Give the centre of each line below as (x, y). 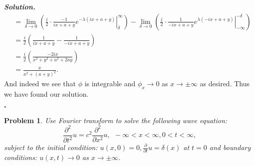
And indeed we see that (40, 83)
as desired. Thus (225, 83)
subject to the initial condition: (51, 147)
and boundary (230, 147)
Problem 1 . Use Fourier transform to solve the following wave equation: (116, 120)
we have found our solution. (46, 93)
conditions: (21, 157)
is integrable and (110, 83)
